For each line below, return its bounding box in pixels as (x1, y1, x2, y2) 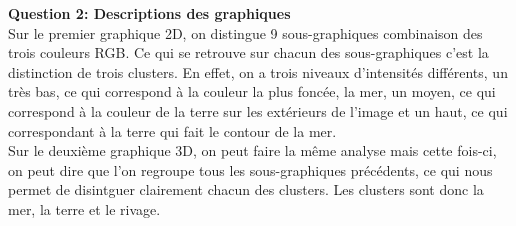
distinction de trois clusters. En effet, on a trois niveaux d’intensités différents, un (8, 61, 508, 82)
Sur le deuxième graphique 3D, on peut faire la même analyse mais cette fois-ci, (8, 140, 497, 161)
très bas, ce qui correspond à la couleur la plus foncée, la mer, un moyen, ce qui (8, 81, 496, 102)
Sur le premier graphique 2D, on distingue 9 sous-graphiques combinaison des (8, 22, 483, 43)
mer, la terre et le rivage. (8, 198, 161, 219)
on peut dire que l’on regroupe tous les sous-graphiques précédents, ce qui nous (8, 159, 493, 180)
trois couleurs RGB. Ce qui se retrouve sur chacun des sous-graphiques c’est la (8, 42, 489, 63)
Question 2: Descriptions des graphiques (8, 3, 291, 23)
